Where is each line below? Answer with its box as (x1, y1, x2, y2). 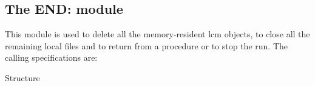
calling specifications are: (5, 51, 98, 64)
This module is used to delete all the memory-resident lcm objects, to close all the (5, 28, 310, 40)
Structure (5, 71, 40, 84)
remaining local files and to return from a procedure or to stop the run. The (5, 39, 288, 52)
